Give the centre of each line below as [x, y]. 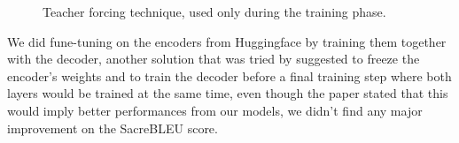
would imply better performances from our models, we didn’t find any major [215, 110]
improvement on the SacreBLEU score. [113, 128]
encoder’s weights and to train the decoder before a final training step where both [229, 75]
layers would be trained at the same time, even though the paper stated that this [228, 93]
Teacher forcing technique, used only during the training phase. [214, 11]
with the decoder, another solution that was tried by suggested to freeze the [214, 59]
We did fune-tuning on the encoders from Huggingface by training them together [227, 41]
